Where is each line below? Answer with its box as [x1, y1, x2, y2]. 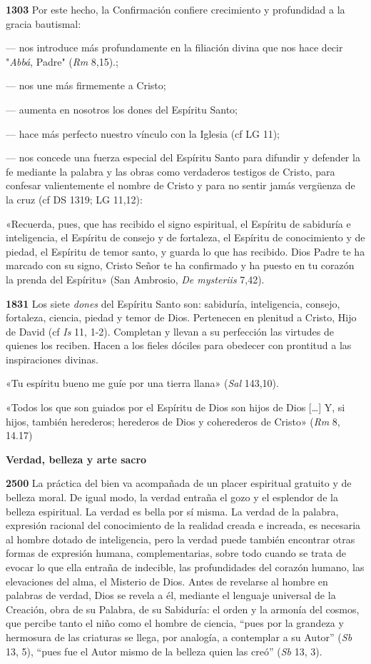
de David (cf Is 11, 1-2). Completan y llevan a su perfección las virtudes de [6, 323, 335, 338]
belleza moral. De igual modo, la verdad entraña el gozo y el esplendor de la [6, 490, 338, 505]
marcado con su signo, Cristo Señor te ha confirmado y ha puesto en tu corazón [6, 258, 355, 273]
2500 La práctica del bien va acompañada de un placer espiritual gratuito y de [6, 476, 352, 491]
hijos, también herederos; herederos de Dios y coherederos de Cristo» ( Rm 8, [6, 413, 340, 428]
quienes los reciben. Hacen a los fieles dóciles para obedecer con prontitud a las [6, 338, 352, 353]
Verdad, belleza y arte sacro [6, 451, 147, 466]
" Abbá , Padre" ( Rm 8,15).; [6, 54, 118, 69]
